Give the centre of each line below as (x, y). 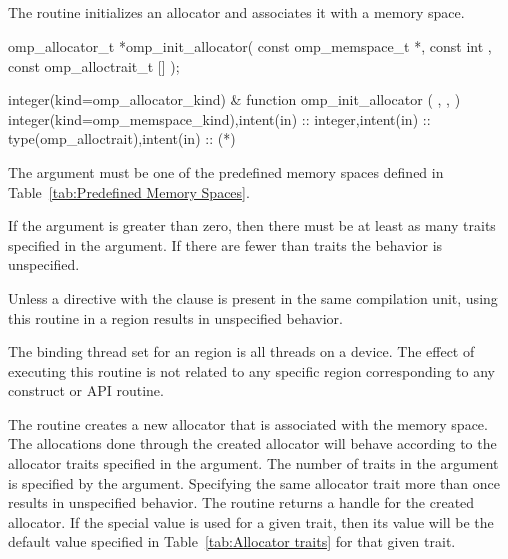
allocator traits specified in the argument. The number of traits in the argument (253, 463)
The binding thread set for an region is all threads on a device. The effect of (241, 351)
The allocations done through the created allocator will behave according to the (252, 443)
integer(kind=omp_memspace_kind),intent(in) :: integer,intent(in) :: (219, 118)
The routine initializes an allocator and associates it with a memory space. (236, 12)
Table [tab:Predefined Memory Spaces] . (129, 191)
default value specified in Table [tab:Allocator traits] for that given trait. (232, 541)
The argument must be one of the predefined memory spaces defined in (226, 171)
